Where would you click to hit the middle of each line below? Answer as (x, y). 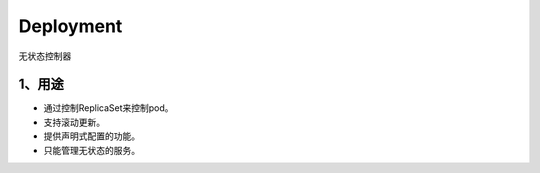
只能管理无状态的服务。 (91, 150)
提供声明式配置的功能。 (91, 136)
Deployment (70, 26)
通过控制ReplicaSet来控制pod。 (108, 108)
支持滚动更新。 (74, 122)
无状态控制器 (45, 56)
